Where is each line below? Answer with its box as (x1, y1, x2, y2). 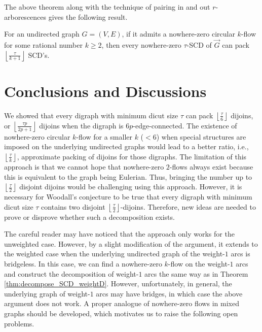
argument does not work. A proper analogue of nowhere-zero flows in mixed (4, 298, 239, 309)
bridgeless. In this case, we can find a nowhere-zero (4, 258, 162, 269)
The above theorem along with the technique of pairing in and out (4, 2, 210, 12)
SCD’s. (28, 49, 50, 60)
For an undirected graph (4, 28, 80, 39)
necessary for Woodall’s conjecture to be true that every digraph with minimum (4, 191, 252, 202)
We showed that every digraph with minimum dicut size (4, 110, 178, 120)
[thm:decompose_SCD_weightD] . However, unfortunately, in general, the (4, 278, 232, 289)
